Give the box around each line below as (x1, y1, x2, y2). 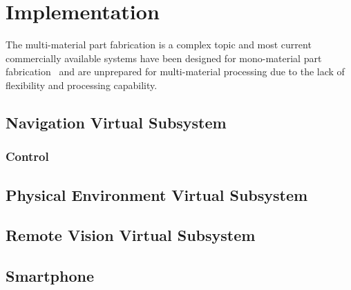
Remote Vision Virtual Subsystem (6, 224, 256, 246)
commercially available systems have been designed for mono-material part (6, 50, 322, 65)
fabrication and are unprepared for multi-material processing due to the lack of (6, 64, 345, 79)
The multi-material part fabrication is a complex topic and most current (6, 37, 312, 52)
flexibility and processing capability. (6, 77, 158, 92)
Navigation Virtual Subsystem (6, 111, 227, 133)
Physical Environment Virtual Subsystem (6, 184, 308, 205)
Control (6, 148, 49, 165)
